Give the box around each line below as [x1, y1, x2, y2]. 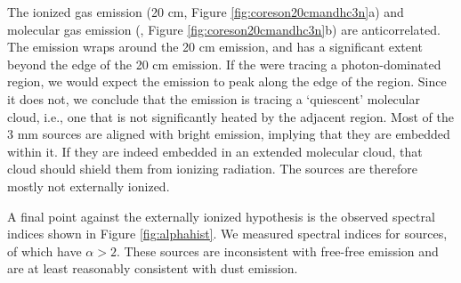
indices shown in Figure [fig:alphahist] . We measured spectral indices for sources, [7, 224, 448, 243]
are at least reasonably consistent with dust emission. [7, 259, 298, 278]
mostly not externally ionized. [7, 176, 170, 195]
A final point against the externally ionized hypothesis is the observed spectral [7, 206, 435, 225]
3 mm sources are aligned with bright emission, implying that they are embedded [7, 125, 450, 143]
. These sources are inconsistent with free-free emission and [116, 241, 439, 260]
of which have [7, 241, 82, 260]
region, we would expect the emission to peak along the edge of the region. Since [7, 72, 447, 91]
